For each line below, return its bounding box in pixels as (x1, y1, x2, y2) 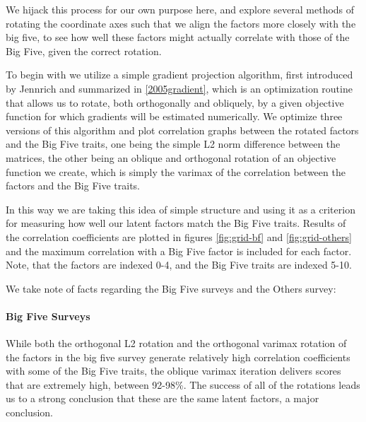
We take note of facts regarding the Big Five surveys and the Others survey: (6, 281, 336, 295)
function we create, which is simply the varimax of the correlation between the (6, 164, 346, 179)
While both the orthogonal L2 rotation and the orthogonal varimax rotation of (6, 336, 347, 351)
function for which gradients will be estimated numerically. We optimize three (6, 109, 343, 124)
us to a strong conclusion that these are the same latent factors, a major (6, 391, 319, 406)
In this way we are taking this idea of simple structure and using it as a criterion (6, 201, 355, 216)
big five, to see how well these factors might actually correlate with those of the (6, 30, 350, 45)
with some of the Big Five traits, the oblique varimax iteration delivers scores (6, 363, 341, 378)
